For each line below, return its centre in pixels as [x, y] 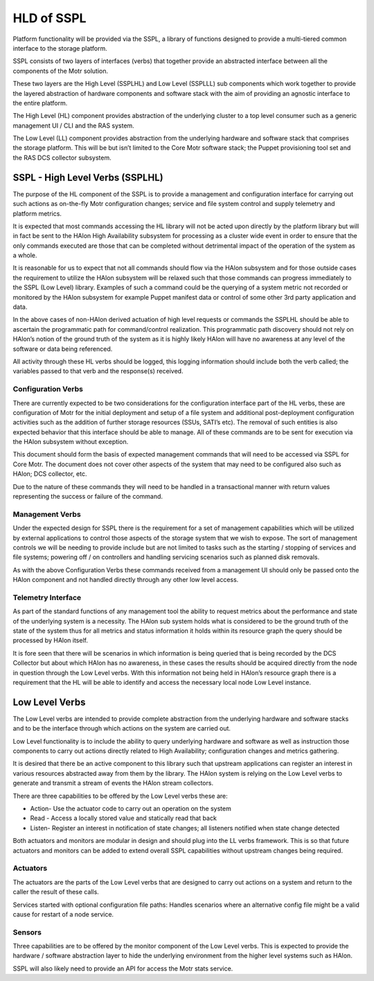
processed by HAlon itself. [50, 640]
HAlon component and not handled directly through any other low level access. [126, 580]
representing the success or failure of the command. [88, 497]
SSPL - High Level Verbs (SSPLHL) [88, 177]
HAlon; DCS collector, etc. [50, 474]
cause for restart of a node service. [63, 914]
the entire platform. [40, 103]
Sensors [27, 932]
